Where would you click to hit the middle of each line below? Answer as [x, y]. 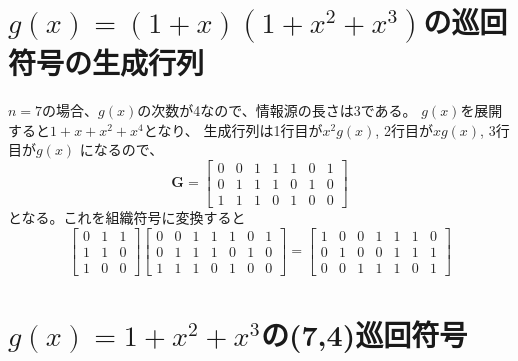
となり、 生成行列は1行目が [233, 129]
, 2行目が [404, 129]
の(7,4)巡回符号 [364, 333]
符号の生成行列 [106, 62]
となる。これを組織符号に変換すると [127, 217]
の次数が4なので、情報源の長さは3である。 [277, 110]
